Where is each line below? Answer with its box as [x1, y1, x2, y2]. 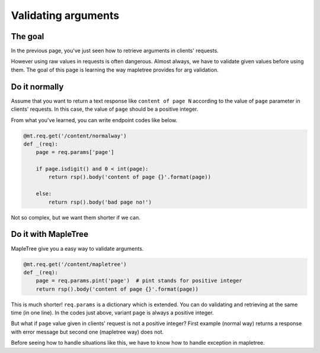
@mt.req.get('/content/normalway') [23, 132, 127, 139]
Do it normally [11, 82, 64, 92]
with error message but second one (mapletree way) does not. [11, 328, 164, 335]
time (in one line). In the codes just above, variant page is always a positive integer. [11, 309, 214, 316]
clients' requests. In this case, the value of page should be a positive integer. [11, 105, 199, 113]
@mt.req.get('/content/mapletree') [23, 261, 127, 268]
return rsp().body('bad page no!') [48, 198, 152, 206]
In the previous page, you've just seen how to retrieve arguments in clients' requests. [11, 47, 219, 54]
